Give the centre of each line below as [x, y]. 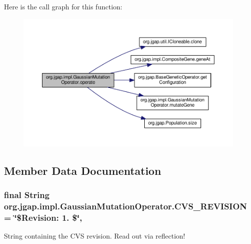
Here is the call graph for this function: [63, 6]
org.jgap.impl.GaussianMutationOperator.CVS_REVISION [125, 206]
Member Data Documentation [83, 170]
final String [27, 194]
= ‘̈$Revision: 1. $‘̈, [43, 217]
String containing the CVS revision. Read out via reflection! [95, 236]
